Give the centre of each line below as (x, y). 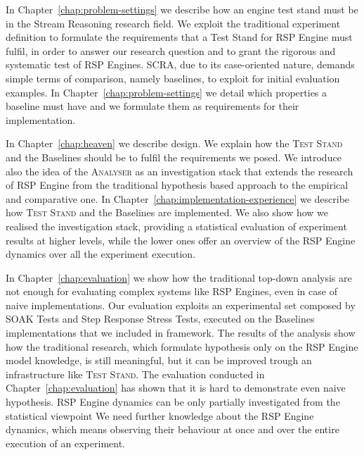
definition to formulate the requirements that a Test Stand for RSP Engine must (179, 37)
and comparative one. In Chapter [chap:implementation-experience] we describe (178, 198)
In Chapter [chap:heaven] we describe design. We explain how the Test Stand (174, 143)
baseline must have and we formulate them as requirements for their (152, 106)
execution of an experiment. (65, 443)
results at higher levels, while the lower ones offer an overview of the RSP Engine (181, 240)
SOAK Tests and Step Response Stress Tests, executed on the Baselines (160, 319)
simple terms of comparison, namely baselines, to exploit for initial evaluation (173, 78)
